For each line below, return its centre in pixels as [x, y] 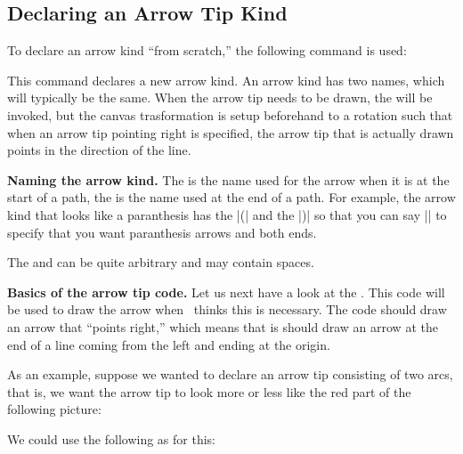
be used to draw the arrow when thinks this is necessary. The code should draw [227, 309]
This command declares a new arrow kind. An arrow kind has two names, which [226, 80]
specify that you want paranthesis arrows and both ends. [162, 232]
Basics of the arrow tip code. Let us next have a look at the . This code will [226, 292]
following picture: [54, 409]
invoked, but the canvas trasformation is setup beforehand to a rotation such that [230, 114]
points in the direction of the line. [99, 150]
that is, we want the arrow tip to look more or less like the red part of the [209, 391]
